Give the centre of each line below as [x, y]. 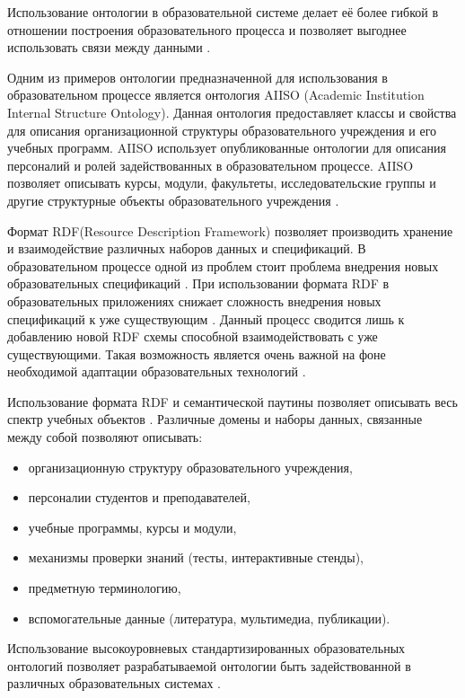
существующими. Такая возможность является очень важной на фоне [197, 353]
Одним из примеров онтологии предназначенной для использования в [197, 77]
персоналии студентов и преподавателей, [139, 497]
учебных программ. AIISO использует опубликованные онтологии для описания [227, 148]
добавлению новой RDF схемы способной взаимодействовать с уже [193, 336]
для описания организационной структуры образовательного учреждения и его [222, 130]
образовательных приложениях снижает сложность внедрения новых [194, 300]
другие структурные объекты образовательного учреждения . [173, 200]
